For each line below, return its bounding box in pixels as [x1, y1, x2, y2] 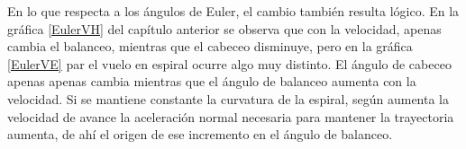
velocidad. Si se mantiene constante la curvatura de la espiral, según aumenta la [7, 89, 450, 108]
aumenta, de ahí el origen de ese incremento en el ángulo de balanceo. [7, 125, 393, 144]
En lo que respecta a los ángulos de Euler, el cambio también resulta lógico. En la [7, 2, 460, 20]
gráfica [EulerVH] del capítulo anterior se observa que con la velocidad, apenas [7, 19, 442, 38]
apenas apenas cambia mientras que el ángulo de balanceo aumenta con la [7, 72, 416, 91]
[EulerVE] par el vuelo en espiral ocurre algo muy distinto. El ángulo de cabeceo [7, 54, 452, 73]
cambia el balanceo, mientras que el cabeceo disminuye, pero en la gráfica [7, 37, 413, 56]
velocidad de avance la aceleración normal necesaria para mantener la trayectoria [7, 107, 454, 126]
